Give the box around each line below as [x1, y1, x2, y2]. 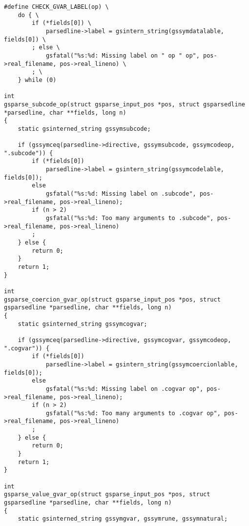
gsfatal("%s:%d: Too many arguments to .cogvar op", [45, 409, 221, 417]
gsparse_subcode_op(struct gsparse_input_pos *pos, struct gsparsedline [4, 101, 245, 108]
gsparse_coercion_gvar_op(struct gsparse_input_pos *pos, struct [4, 296, 221, 303]
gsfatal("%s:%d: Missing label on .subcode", [45, 190, 196, 198]
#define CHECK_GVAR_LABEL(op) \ [4, 3, 109, 10]
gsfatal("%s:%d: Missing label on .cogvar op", [45, 385, 204, 392]
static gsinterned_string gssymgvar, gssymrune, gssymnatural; [18, 515, 228, 523]
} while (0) [18, 76, 57, 83]
